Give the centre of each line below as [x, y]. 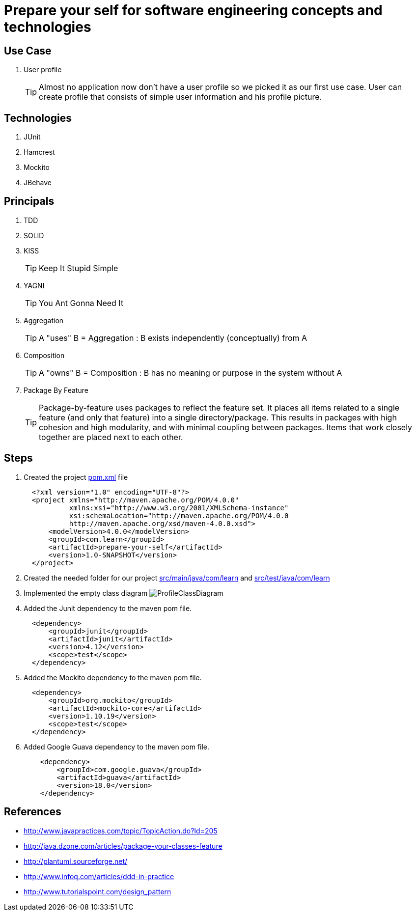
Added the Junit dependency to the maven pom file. [108, 608]
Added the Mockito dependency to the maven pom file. [113, 677]
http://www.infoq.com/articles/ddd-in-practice [99, 876]
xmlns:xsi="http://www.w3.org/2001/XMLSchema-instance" [179, 508]
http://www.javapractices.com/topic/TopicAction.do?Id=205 [121, 831]
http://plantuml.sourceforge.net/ [76, 861]
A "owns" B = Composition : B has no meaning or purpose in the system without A [191, 373]
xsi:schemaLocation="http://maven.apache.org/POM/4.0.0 [179, 515]
